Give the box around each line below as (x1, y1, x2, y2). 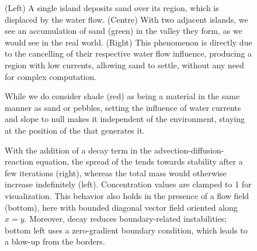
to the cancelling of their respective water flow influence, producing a (5, 47, 252, 60)
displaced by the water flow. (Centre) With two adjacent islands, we (5, 13, 248, 25)
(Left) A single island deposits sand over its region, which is (5, 2, 219, 13)
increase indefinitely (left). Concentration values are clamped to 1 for (5, 178, 252, 190)
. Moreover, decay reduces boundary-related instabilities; (24, 212, 227, 225)
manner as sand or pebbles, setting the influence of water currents (5, 101, 241, 113)
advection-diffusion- (154, 144, 224, 156)
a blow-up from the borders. (5, 235, 105, 247)
